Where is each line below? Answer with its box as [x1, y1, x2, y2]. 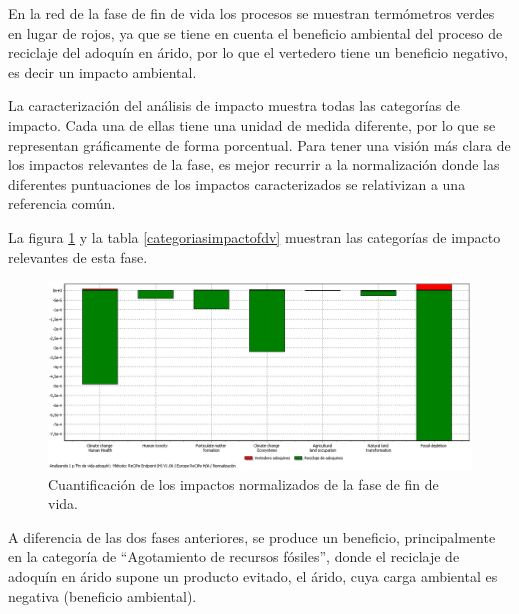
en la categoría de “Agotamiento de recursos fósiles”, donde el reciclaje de [8, 546, 460, 567]
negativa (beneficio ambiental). [8, 585, 197, 606]
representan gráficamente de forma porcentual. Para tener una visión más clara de [8, 134, 511, 155]
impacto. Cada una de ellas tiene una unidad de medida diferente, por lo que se [8, 114, 496, 135]
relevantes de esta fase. [8, 246, 148, 267]
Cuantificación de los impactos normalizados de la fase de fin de [48, 473, 439, 494]
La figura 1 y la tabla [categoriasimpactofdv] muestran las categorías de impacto [8, 226, 501, 247]
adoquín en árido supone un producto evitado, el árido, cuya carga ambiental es [8, 565, 498, 586]
